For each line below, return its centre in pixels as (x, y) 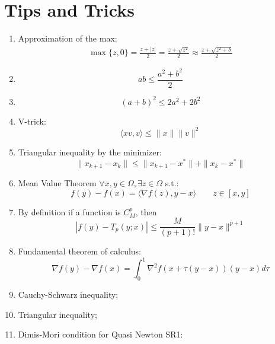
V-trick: (32, 121)
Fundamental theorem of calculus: (80, 251)
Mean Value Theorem (57, 183)
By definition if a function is (69, 211)
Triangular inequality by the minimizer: (90, 152)
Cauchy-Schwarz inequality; (68, 294)
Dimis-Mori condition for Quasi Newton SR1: (100, 334)
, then (146, 211)
